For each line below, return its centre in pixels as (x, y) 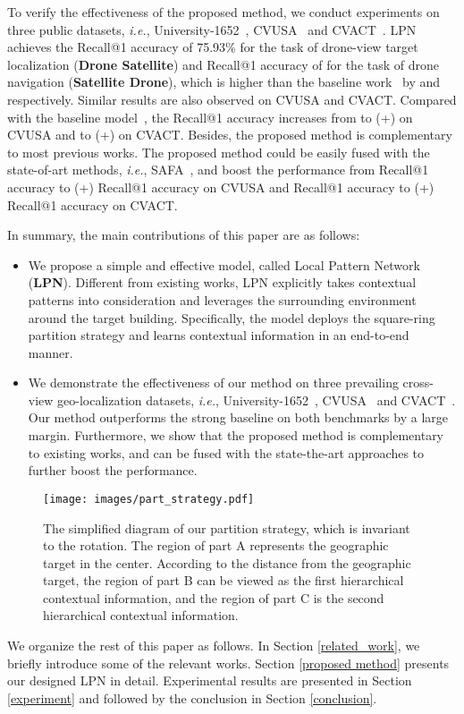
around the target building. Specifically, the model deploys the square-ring (232, 317)
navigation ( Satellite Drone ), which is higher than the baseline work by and (224, 82)
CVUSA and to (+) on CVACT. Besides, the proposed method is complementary (230, 135)
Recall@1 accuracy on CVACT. (93, 204)
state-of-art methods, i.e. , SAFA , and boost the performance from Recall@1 (218, 170)
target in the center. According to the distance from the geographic (227, 562)
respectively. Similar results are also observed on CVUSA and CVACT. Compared (232, 99)
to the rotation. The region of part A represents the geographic (216, 545)
